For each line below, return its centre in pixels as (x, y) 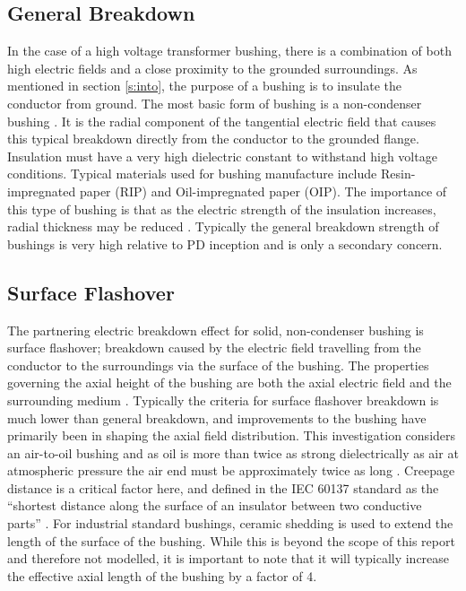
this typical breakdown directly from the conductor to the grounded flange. (213, 139)
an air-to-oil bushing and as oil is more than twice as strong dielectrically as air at (233, 452)
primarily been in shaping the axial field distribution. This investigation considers (232, 435)
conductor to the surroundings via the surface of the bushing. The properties (218, 365)
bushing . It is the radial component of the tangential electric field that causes (222, 121)
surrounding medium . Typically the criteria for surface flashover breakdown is (223, 400)
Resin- (398, 174)
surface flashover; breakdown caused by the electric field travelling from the (214, 348)
